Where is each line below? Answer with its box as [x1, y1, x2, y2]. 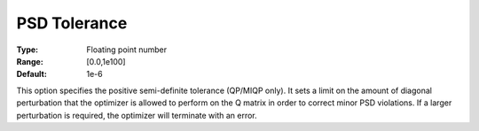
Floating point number [86, 44, 168, 55]
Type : [16, 44, 39, 55]
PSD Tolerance [16, 13, 128, 33]
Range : [16, 56, 43, 66]
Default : [16, 69, 48, 80]
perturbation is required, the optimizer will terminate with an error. [16, 110, 257, 120]
